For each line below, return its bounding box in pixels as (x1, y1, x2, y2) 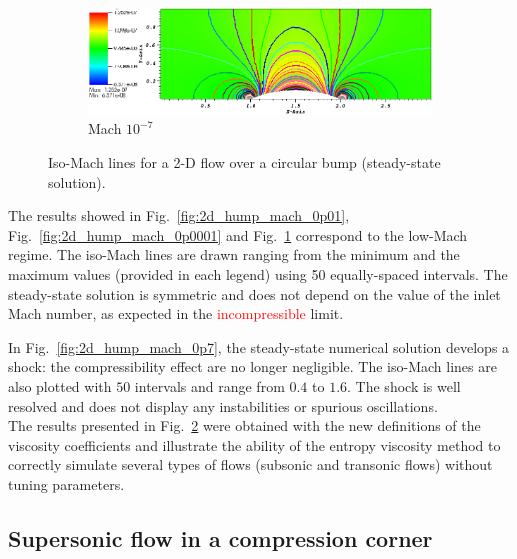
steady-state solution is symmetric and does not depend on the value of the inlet (8, 283, 501, 304)
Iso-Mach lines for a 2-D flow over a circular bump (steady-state (48, 152, 441, 173)
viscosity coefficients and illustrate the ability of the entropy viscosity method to (8, 434, 501, 455)
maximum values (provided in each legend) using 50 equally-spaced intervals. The (8, 264, 508, 285)
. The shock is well (347, 376, 461, 397)
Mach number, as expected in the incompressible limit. (8, 303, 344, 324)
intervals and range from (134, 376, 285, 397)
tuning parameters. (8, 473, 125, 494)
